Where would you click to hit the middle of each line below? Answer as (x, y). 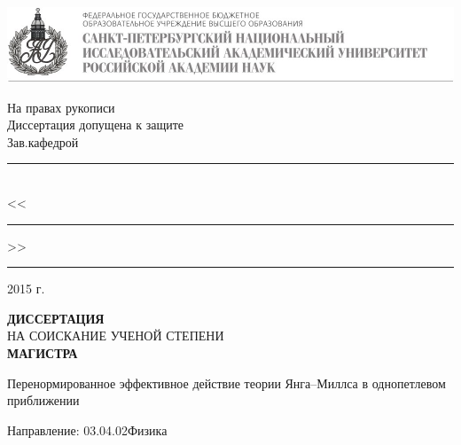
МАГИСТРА (43, 352)
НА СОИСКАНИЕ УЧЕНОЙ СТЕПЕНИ (116, 336)
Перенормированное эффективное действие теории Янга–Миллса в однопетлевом (227, 383)
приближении (43, 400)
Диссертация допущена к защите (96, 125)
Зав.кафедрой (43, 141)
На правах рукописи (61, 107)
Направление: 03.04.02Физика (87, 429)
